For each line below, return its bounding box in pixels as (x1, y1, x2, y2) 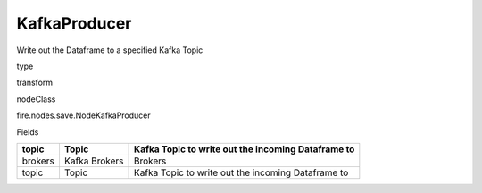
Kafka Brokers (63, 155, 124, 167)
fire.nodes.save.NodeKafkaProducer (16, 110, 151, 121)
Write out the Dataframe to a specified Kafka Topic (16, 45, 204, 55)
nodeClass (16, 94, 56, 105)
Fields (16, 126, 39, 138)
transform (16, 77, 54, 88)
